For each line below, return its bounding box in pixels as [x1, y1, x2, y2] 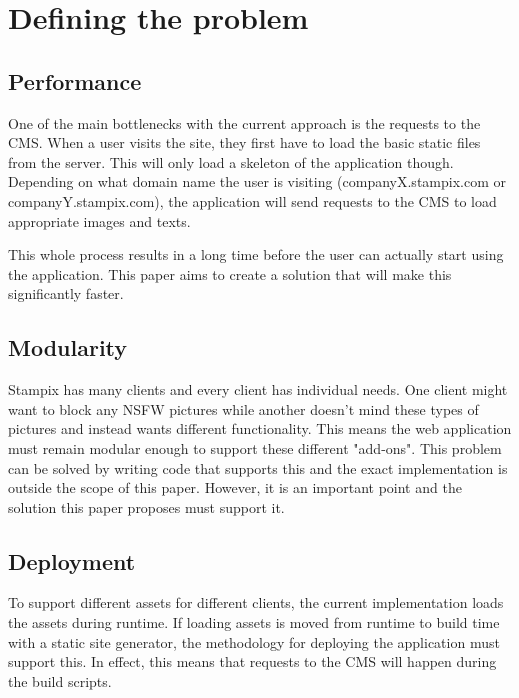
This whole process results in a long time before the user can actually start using [8, 244, 504, 265]
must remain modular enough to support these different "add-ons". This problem [8, 437, 502, 458]
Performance [8, 65, 142, 96]
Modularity [8, 332, 128, 363]
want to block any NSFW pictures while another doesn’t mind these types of [8, 398, 479, 419]
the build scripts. [8, 670, 112, 691]
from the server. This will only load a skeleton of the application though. [8, 151, 454, 172]
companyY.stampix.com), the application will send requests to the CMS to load [8, 190, 497, 211]
